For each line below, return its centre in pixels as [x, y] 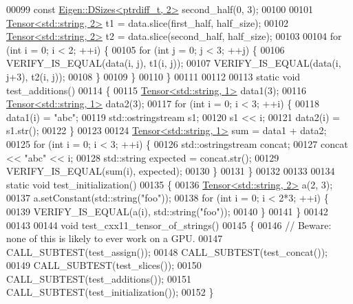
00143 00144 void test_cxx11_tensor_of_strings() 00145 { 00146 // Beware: [169, 225]
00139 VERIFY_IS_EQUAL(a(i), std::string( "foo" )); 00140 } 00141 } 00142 [167, 211]
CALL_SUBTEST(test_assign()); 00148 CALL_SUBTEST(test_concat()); [167, 251]
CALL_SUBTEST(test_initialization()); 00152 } [110, 292]
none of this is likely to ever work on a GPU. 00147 [115, 238]
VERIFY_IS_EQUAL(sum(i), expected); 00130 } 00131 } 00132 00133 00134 [171, 171]
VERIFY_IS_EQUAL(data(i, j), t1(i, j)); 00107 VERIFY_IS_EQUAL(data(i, [174, 63]
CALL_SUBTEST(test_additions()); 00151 [99, 278]
